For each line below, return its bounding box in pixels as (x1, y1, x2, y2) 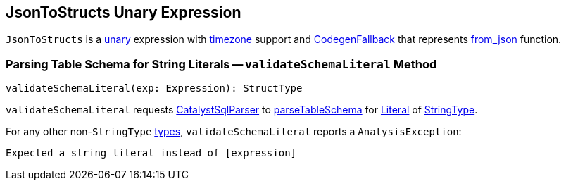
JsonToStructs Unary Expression (6, 4, 241, 21)
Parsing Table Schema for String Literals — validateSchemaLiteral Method (6, 56, 437, 71)
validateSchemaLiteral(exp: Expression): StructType (6, 82, 303, 94)
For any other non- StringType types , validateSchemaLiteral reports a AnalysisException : (6, 125, 462, 138)
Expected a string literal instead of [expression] (6, 147, 297, 159)
